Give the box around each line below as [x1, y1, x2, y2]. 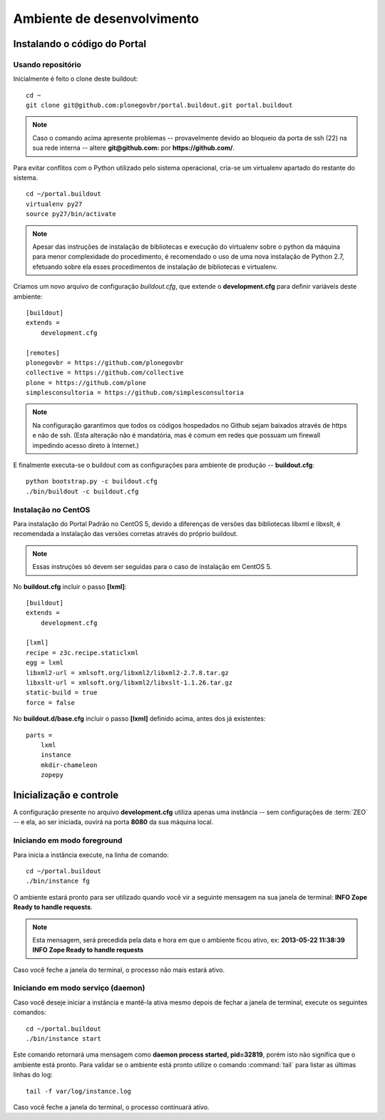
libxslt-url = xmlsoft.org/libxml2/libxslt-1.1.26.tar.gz [26, 679, 233, 687]
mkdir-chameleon [40, 761, 98, 769]
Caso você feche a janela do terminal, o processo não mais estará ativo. [13, 965, 225, 974]
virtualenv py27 [26, 200, 83, 208]
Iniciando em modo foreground [13, 836, 123, 846]
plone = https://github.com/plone [26, 379, 146, 386]
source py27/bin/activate [26, 210, 117, 218]
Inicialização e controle [13, 788, 119, 801]
